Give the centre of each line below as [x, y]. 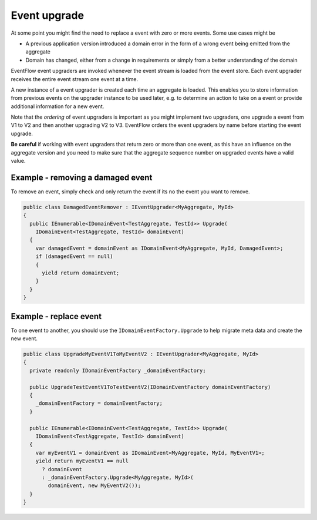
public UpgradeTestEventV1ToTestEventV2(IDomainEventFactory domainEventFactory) [150, 387]
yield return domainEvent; [81, 273]
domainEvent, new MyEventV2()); [94, 486]
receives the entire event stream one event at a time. [74, 79]
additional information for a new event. [58, 106]
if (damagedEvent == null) [75, 256]
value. [18, 161]
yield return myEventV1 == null [82, 461]
